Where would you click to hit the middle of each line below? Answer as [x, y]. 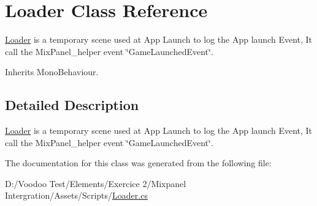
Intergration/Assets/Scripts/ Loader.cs [76, 195]
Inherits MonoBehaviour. [52, 72]
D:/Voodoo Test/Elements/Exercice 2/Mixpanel [96, 183]
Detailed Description [72, 105]
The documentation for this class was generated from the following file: [138, 163]
